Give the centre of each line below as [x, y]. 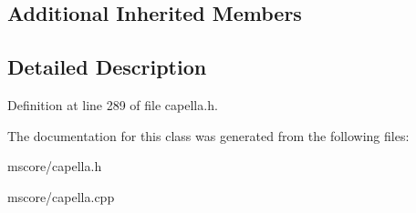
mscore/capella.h [55, 166]
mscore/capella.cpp [61, 196]
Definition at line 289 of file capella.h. [113, 104]
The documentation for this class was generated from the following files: [208, 135]
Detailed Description [107, 67]
